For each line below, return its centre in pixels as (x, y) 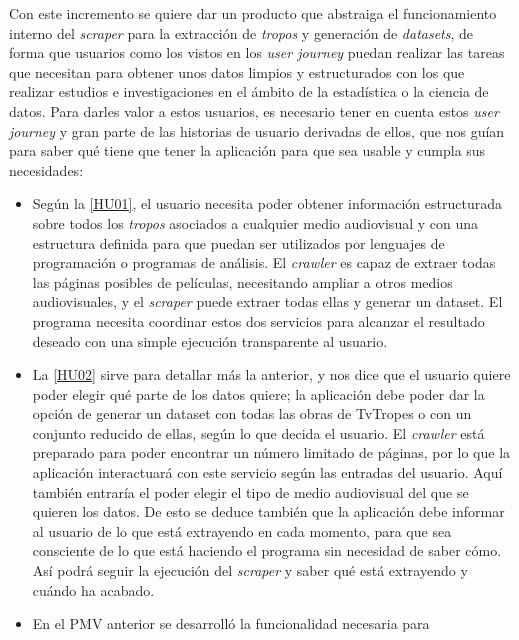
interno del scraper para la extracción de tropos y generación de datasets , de (241, 32)
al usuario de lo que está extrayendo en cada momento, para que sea (242, 530)
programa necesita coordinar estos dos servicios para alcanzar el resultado (258, 320)
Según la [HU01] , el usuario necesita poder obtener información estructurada (267, 203)
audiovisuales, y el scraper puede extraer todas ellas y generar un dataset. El (267, 301)
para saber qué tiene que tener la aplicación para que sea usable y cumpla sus (247, 150)
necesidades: (46, 169)
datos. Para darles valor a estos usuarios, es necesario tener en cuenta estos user (254, 110)
